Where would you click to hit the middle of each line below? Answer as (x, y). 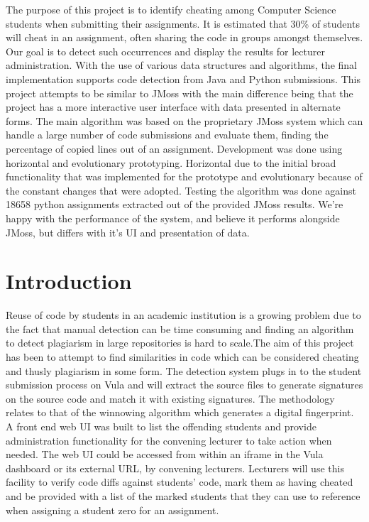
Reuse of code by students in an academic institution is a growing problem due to (183, 315)
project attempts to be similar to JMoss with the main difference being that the (180, 93)
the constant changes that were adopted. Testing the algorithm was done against (181, 190)
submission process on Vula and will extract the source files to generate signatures (184, 385)
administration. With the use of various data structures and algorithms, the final (181, 65)
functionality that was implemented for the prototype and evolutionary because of (184, 176)
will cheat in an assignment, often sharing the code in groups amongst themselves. (184, 37)
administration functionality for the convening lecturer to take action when (169, 440)
